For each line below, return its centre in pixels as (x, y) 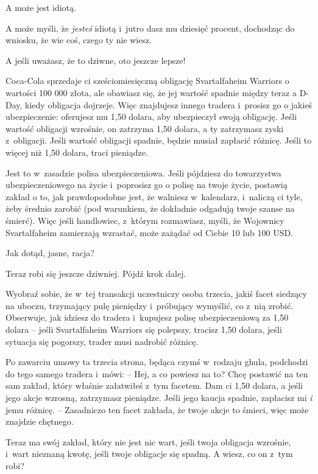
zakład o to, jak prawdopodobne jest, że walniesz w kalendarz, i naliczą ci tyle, (154, 196)
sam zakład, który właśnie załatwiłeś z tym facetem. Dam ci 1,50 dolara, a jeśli (154, 385)
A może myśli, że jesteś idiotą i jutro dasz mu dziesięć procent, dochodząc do (150, 28)
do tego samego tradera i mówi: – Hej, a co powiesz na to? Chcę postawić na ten (157, 373)
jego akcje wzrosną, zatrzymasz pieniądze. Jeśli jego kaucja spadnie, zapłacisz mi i (159, 398)
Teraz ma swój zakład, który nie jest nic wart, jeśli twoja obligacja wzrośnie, (148, 441)
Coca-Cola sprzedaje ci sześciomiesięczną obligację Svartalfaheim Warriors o (147, 81)
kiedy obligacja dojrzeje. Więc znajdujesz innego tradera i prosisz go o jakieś (169, 104)
